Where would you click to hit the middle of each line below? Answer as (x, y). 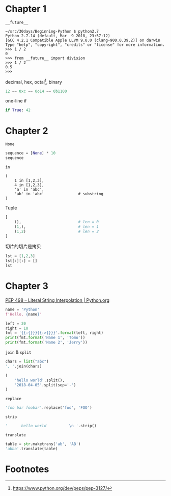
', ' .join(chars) (24, 366)
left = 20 (16, 323)
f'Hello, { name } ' (24, 314)
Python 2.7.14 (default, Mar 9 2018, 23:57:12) (58, 36)
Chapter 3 (27, 286)
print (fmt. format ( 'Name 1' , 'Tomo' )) (45, 338)
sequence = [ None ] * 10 (31, 153)
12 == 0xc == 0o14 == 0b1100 (36, 91)
